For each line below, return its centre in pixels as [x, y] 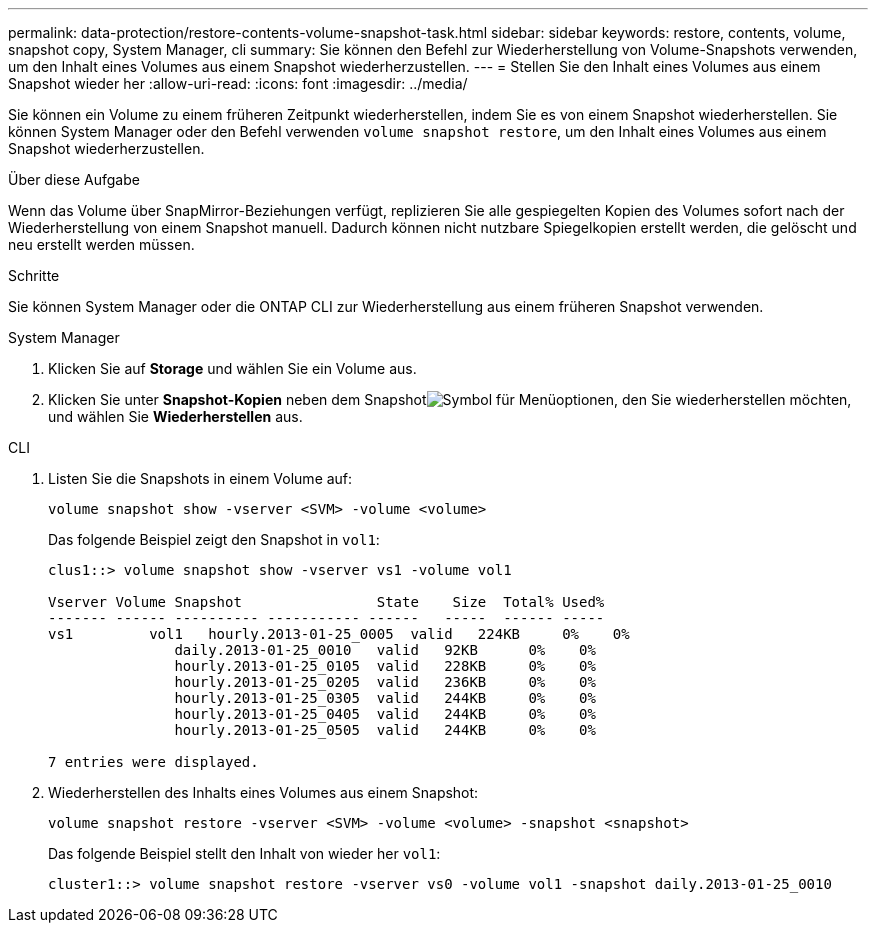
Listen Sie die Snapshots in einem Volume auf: [200, 478]
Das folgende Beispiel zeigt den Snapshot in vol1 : [214, 539]
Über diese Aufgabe [74, 179]
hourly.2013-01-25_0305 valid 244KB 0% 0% [385, 698]
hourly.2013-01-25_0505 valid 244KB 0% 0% [385, 730]
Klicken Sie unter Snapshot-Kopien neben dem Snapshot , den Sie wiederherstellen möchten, [450, 399]
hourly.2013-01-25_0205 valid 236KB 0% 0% [385, 682]
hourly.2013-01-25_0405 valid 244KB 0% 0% [385, 714]
